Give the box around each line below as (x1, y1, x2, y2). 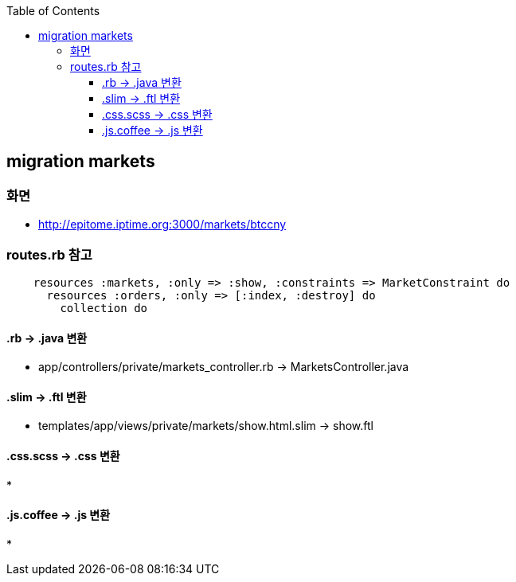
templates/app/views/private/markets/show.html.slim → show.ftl (38, 419, 373, 433)
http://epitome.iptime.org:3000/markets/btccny (38, 217, 287, 232)
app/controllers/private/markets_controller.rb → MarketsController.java (38, 360, 409, 374)
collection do (60, 301, 148, 314)
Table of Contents (6, 4, 100, 18)
